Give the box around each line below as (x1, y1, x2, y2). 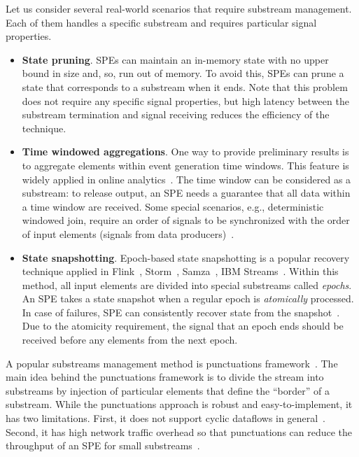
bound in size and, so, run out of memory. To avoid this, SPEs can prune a (22, 66, 344, 80)
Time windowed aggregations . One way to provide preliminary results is (22, 144, 349, 159)
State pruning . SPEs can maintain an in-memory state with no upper (22, 52, 329, 66)
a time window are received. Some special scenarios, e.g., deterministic (22, 199, 324, 213)
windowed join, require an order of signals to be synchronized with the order (22, 213, 350, 227)
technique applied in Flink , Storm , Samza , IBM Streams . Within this (22, 264, 339, 279)
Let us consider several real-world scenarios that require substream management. (6, 1, 352, 15)
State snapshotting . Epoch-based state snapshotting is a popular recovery (22, 250, 350, 265)
